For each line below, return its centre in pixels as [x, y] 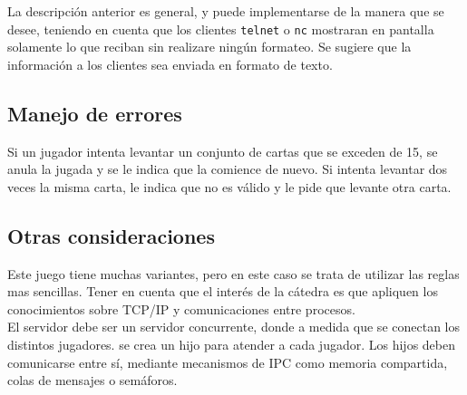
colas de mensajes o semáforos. [92, 380]
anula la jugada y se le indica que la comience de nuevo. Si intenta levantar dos [228, 169]
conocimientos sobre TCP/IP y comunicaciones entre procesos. [181, 308]
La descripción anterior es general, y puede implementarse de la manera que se [226, 11]
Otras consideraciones [111, 235]
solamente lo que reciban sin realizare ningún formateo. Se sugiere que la [209, 47]
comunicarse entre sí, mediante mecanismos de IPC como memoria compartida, [228, 362]
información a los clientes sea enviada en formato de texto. [170, 64]
